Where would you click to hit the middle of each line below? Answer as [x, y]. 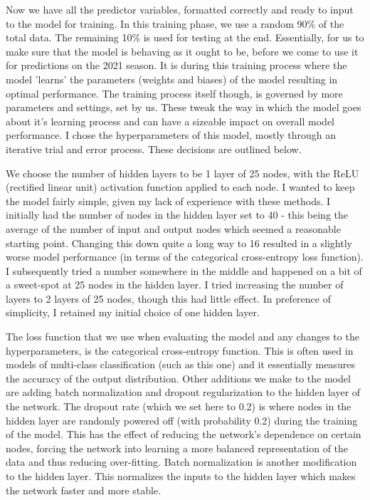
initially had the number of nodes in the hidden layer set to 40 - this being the [177, 215]
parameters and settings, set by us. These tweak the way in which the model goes [184, 107]
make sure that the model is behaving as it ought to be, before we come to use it [182, 51]
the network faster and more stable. [84, 490]
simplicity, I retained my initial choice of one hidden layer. [133, 312]
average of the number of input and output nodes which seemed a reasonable [173, 228]
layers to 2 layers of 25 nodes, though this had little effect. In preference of [168, 298]
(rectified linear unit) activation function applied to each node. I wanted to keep [180, 187]
